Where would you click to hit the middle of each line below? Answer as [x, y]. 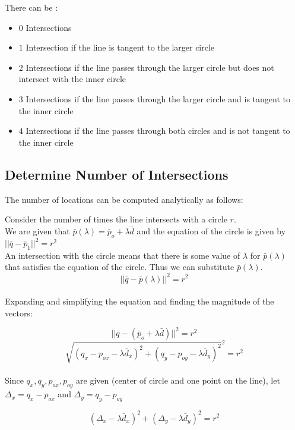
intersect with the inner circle [72, 79]
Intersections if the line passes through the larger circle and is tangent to [158, 98]
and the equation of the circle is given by [211, 230]
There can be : [31, 7]
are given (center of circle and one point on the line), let [178, 380]
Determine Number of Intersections [117, 174]
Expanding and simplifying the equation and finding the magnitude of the [139, 301]
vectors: [19, 313]
